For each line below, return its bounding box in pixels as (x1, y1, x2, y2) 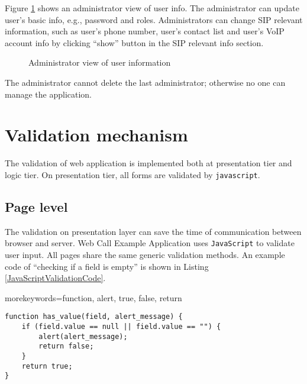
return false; (38, 342, 94, 351)
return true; (21, 362, 73, 370)
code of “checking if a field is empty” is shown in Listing (5, 260, 209, 272)
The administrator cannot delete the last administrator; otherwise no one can (5, 76, 286, 88)
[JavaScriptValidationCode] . (5, 272, 106, 284)
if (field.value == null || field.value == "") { (21, 322, 221, 331)
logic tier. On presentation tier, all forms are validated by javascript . (5, 168, 260, 180)
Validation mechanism (5, 122, 188, 147)
